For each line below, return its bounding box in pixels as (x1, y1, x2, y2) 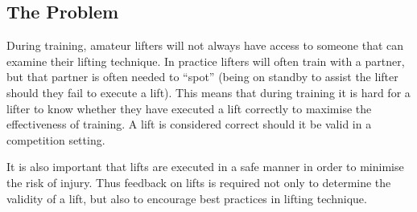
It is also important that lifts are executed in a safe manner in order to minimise (6, 158, 404, 175)
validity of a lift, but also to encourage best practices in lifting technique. (6, 190, 367, 206)
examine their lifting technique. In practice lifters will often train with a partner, (6, 52, 405, 69)
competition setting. (6, 131, 105, 148)
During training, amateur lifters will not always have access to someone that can (6, 37, 404, 54)
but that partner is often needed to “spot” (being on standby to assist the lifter (6, 68, 398, 85)
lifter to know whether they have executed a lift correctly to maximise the (6, 100, 372, 116)
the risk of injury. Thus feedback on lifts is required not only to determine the (6, 173, 391, 190)
